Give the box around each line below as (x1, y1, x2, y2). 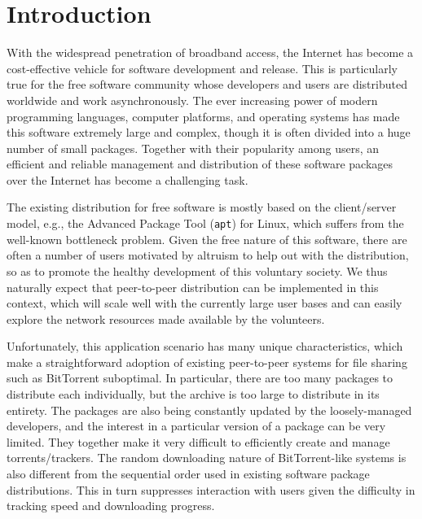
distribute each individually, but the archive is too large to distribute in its (7, 386, 380, 403)
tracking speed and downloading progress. (7, 497, 215, 514)
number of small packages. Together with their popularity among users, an (7, 139, 380, 156)
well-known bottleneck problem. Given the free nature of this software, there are (7, 230, 407, 247)
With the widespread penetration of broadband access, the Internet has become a (7, 44, 414, 61)
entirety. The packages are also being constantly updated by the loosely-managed (7, 401, 412, 418)
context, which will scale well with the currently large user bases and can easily (7, 294, 402, 312)
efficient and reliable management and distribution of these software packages (7, 155, 393, 172)
